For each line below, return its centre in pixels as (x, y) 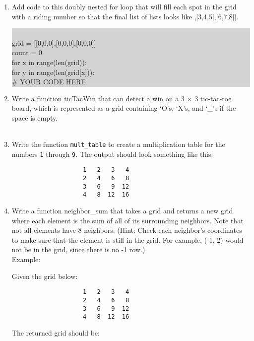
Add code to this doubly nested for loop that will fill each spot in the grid (124, 6)
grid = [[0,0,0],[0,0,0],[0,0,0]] (54, 42)
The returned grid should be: (56, 332)
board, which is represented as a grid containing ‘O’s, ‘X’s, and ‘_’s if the (124, 108)
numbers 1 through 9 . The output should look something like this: (112, 154)
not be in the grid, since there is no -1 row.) (78, 249)
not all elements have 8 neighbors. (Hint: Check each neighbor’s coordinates (127, 230)
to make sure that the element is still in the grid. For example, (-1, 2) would (127, 239)
